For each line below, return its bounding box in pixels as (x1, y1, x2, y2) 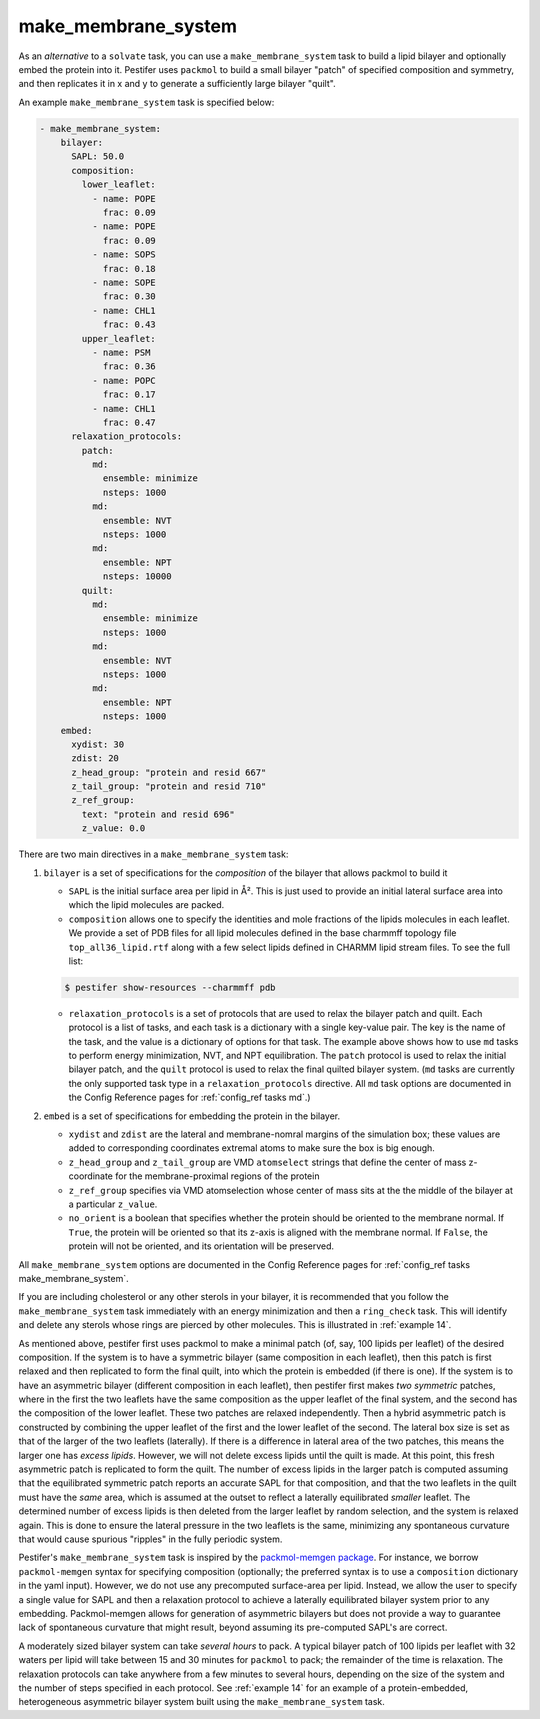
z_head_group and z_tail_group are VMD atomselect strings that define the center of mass (68, 1156, 467, 1168)
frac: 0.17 (102, 389, 157, 400)
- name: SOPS (91, 249, 157, 260)
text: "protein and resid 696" (81, 808, 235, 820)
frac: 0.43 (102, 319, 157, 330)
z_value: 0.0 (81, 823, 146, 834)
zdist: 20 (71, 753, 120, 764)
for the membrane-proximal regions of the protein (115, 1170, 320, 1182)
